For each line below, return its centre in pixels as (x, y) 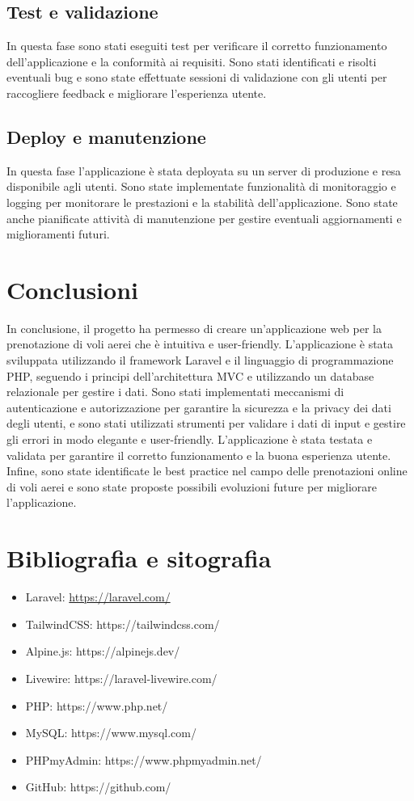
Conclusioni (72, 289)
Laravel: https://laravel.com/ (98, 597)
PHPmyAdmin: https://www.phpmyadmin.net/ (144, 759)
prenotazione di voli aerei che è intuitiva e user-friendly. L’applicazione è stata (200, 344)
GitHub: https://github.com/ (98, 787)
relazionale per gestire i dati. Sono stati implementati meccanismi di (175, 392)
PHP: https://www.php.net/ (97, 705)
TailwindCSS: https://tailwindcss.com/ (123, 624)
